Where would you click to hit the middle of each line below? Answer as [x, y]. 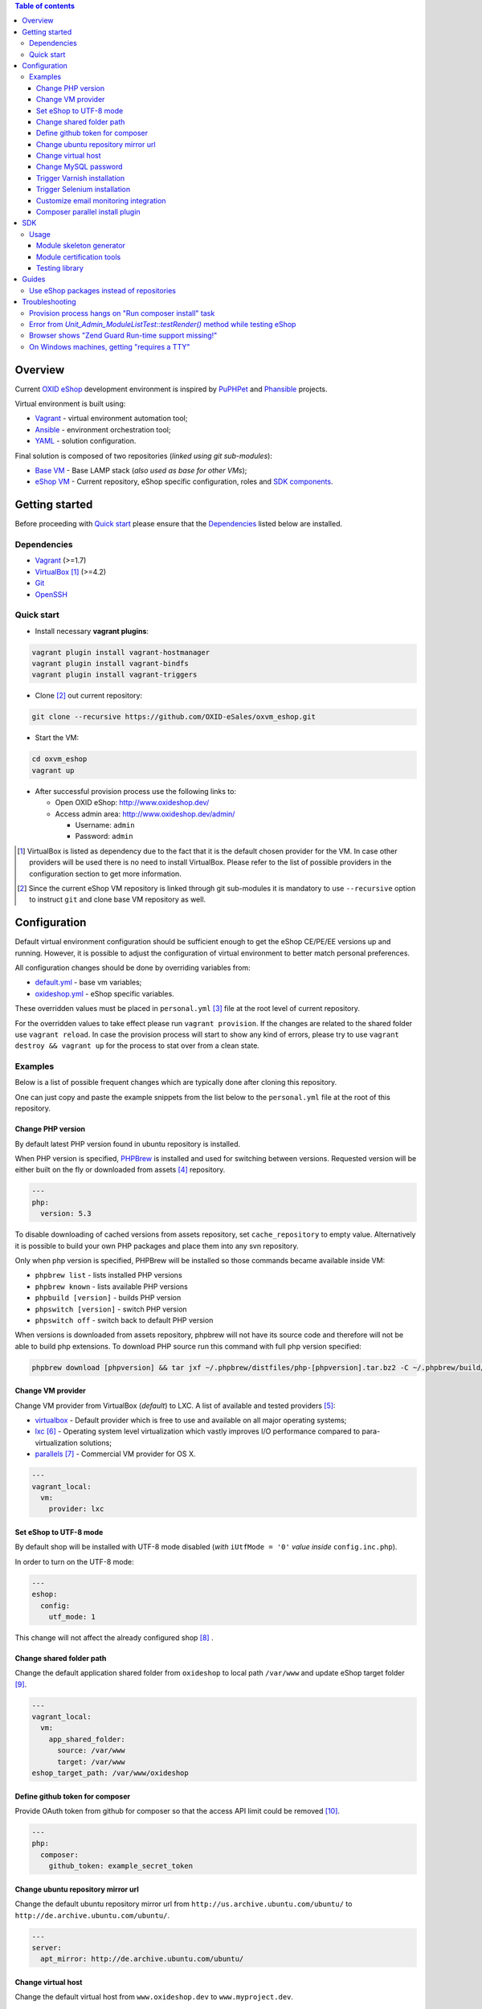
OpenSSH [51, 594]
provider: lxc [76, 1509]
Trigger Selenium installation [84, 190]
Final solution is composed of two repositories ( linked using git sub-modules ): [144, 456]
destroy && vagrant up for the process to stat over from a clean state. [137, 1045]
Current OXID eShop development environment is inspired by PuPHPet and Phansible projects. [172, 389]
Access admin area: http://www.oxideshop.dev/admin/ [145, 814]
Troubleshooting [49, 302]
